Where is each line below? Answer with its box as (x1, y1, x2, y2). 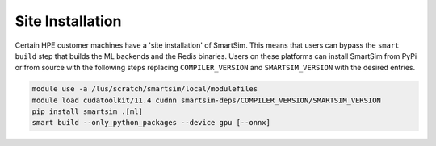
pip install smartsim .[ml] (31, 107, 143, 116)
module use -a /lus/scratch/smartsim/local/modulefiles (31, 85, 258, 94)
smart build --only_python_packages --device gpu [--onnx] (31, 118, 270, 127)
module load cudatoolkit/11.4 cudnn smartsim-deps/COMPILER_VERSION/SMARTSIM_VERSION (31, 95, 381, 105)
